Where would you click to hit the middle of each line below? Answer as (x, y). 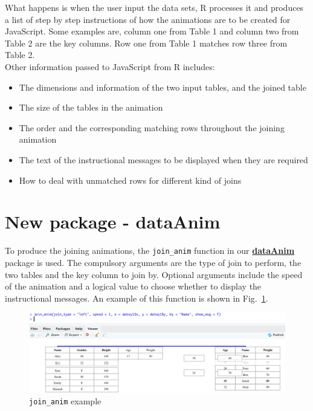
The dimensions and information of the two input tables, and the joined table (163, 87)
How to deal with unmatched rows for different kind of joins (130, 180)
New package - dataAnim (113, 222)
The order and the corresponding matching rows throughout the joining (152, 127)
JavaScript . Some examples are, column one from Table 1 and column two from (152, 31)
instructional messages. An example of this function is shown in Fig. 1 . (137, 298)
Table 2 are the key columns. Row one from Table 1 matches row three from (146, 43)
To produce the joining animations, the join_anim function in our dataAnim (150, 251)
